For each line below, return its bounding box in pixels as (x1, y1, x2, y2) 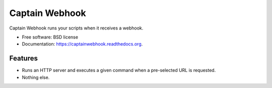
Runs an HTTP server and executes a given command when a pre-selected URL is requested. (22, 67, 216, 73)
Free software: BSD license (22, 34, 78, 40)
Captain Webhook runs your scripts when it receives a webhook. (9, 25, 144, 31)
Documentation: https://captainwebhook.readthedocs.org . (22, 41, 143, 47)
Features (9, 54, 38, 62)
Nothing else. (22, 74, 50, 80)
